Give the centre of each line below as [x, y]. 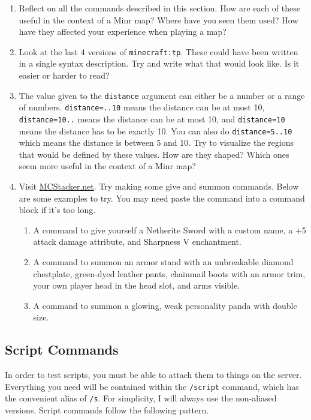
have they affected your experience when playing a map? [123, 31]
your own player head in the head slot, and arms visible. [137, 285]
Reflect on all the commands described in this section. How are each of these [159, 8]
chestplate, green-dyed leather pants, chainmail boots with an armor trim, [169, 273]
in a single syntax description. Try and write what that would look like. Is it [159, 63]
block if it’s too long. [57, 210]
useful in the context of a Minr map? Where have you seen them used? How [158, 19]
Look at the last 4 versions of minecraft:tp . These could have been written [158, 51]
